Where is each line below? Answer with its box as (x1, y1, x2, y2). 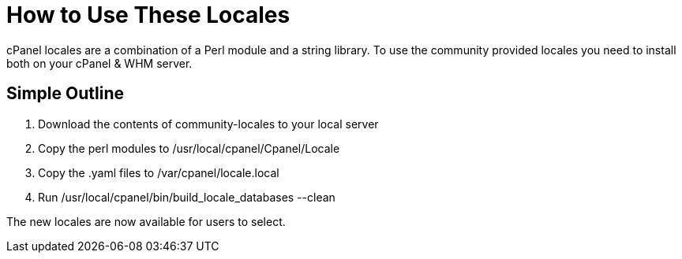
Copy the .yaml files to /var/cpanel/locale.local (38, 165, 279, 179)
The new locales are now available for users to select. (6, 214, 286, 228)
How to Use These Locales (6, 2, 290, 28)
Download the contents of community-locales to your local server (38, 117, 379, 131)
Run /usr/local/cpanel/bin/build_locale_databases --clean (38, 190, 335, 204)
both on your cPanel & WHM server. (6, 56, 193, 70)
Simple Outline (6, 83, 124, 104)
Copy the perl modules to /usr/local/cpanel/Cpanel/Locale (38, 141, 340, 155)
